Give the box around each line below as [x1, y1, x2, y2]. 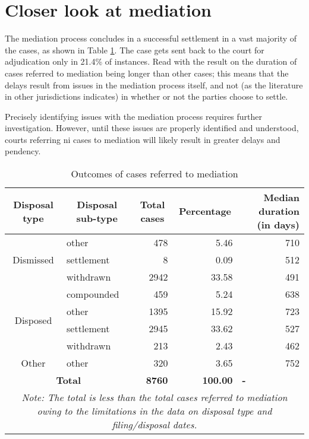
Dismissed [12, 253, 54, 267]
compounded [67, 287, 119, 301]
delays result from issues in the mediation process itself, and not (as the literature [5, 78, 303, 91]
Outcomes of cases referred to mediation [71, 167, 238, 181]
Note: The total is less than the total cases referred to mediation [21, 390, 288, 405]
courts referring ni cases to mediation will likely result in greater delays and [5, 133, 280, 145]
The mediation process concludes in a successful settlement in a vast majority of [5, 32, 297, 44]
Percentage [178, 204, 232, 218]
